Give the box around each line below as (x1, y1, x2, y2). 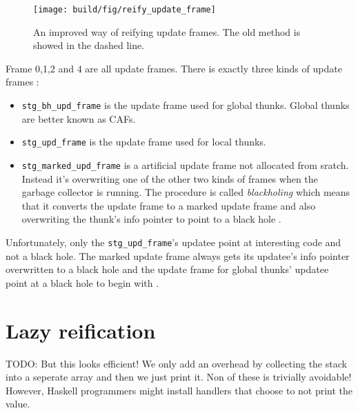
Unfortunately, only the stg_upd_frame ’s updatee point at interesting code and (6, 234, 341, 249)
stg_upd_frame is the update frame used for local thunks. (21, 134, 266, 149)
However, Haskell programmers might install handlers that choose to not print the (6, 383, 353, 397)
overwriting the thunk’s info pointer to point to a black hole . (21, 212, 281, 226)
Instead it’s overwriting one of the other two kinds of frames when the (21, 171, 318, 185)
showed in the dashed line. (33, 38, 145, 52)
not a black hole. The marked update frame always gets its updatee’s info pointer (6, 248, 350, 263)
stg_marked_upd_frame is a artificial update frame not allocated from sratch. (21, 157, 349, 172)
